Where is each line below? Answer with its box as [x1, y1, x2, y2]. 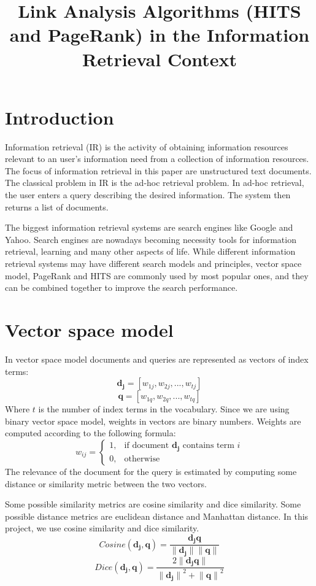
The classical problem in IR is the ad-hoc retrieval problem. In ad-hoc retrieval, [5, 176, 304, 189]
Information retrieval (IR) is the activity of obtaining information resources [5, 140, 288, 153]
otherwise [124, 454, 160, 463]
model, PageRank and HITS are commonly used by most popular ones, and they [5, 269, 309, 282]
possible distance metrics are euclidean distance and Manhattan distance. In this [5, 509, 309, 522]
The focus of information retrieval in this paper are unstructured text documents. [5, 164, 312, 177]
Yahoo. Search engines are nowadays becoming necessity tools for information [5, 233, 296, 245]
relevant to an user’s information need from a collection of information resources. [5, 152, 309, 165]
